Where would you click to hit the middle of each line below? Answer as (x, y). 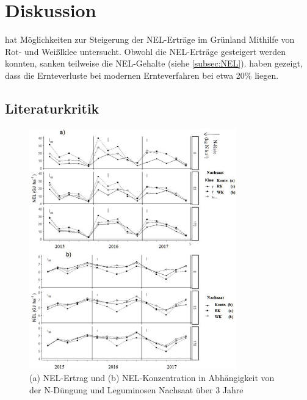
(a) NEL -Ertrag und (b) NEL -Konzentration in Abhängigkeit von (152, 378)
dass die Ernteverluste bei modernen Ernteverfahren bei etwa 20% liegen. (142, 75)
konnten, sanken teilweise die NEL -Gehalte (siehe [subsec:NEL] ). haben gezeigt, (154, 63)
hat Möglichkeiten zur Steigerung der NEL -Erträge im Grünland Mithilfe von (150, 39)
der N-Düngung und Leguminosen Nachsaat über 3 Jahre (136, 389)
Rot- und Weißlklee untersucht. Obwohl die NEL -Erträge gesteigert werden (146, 51)
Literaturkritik (52, 108)
